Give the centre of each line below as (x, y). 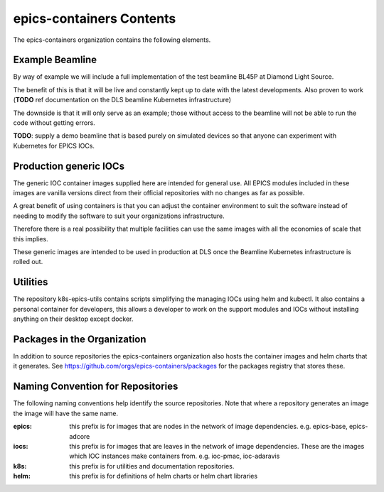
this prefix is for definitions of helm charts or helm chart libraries (164, 476)
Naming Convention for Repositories (96, 387)
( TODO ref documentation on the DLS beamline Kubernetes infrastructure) (122, 100)
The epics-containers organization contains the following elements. (112, 40)
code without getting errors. (54, 123)
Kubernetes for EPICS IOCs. (54, 146)
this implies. (31, 239)
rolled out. (28, 262)
